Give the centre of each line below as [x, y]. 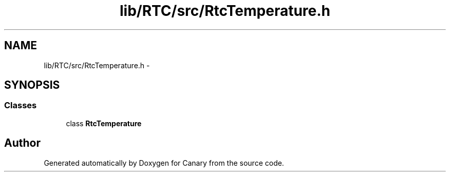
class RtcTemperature [104, 123]
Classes [21, 105]
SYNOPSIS [32, 85]
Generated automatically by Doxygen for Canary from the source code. [164, 163]
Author [22, 143]
